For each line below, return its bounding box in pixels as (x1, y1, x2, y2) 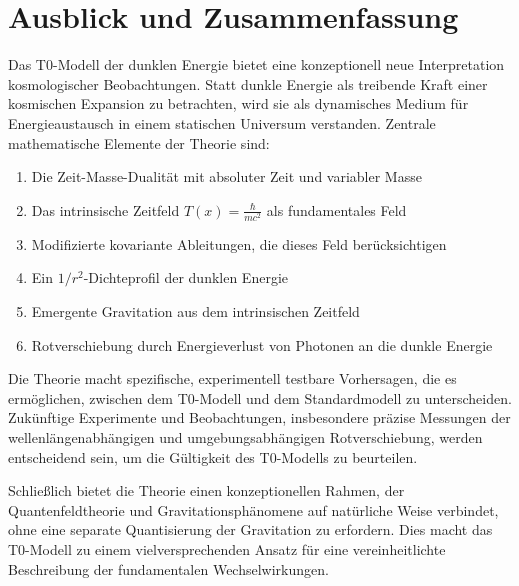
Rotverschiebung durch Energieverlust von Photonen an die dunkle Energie (31, 334, 493, 355)
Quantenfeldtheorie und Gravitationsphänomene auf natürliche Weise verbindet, (8, 499, 499, 520)
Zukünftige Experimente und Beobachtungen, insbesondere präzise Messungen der (8, 407, 511, 428)
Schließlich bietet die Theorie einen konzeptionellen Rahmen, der (8, 480, 405, 501)
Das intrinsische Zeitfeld (31, 199, 180, 220)
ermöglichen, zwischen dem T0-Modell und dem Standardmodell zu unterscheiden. (8, 387, 512, 408)
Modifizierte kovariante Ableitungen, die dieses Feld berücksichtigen (31, 233, 447, 254)
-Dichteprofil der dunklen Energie (83, 267, 289, 288)
